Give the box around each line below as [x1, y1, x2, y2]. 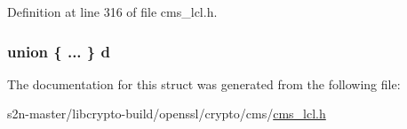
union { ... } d [7, 40, 110, 62]
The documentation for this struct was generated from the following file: [7, 74, 401, 93]
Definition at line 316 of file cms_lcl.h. [7, 3, 218, 20]
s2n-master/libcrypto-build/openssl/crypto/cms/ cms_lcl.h [7, 104, 326, 123]
